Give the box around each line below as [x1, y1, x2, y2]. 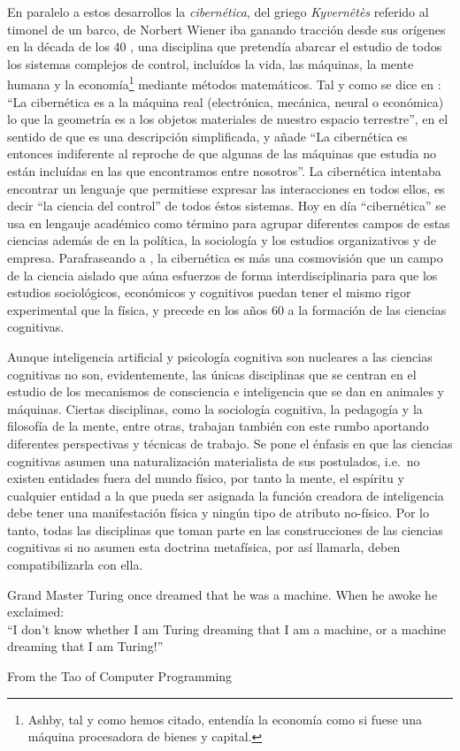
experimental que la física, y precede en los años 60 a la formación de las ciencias [7, 300, 447, 318]
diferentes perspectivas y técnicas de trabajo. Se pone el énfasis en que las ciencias [7, 433, 453, 452]
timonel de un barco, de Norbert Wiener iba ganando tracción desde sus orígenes [7, 19, 446, 38]
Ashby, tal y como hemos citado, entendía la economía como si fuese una [27, 709, 422, 728]
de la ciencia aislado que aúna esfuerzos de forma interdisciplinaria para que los [7, 265, 438, 284]
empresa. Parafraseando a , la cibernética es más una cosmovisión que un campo [7, 248, 443, 266]
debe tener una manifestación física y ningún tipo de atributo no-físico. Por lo [7, 503, 429, 522]
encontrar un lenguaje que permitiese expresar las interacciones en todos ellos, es [7, 179, 445, 197]
